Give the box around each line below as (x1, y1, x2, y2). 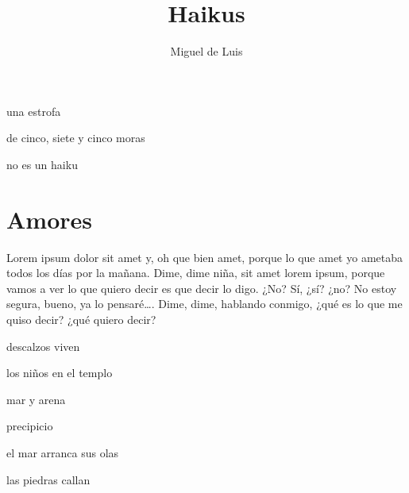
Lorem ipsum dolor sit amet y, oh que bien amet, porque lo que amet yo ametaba (6, 248, 403, 265)
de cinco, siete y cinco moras (6, 129, 145, 146)
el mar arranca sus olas (6, 444, 119, 460)
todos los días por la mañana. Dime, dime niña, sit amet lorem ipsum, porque (6, 264, 385, 281)
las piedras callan (6, 471, 91, 487)
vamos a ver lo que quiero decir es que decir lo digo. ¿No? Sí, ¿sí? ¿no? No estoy (6, 279, 397, 296)
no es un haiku (6, 156, 78, 172)
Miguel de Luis (170, 43, 243, 60)
